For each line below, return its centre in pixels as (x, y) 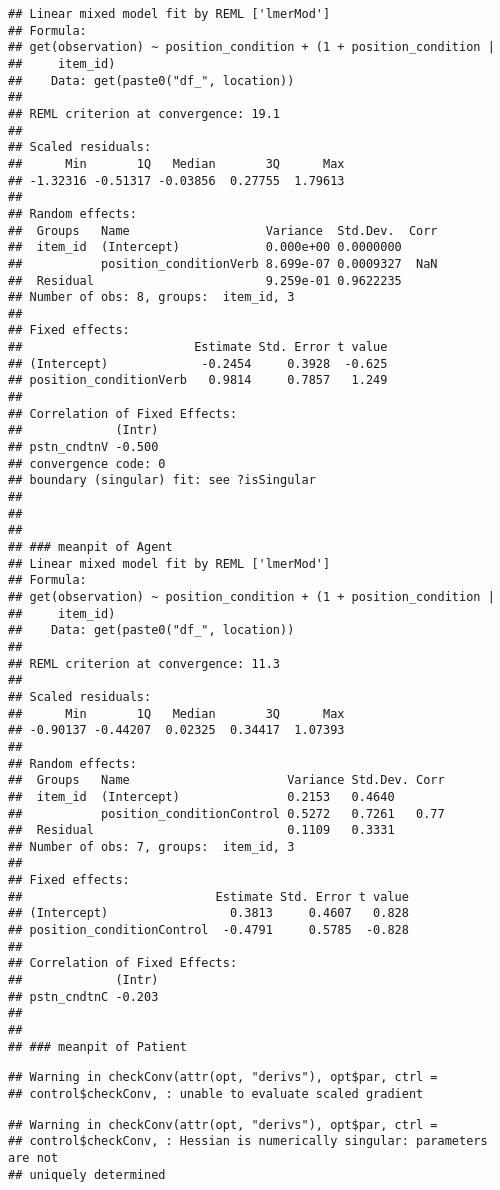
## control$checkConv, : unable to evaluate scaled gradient (216, 1094)
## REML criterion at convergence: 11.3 (144, 663)
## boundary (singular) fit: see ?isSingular (162, 480)
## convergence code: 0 (87, 463)
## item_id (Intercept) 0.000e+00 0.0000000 (205, 247)
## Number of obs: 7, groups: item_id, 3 (151, 846)
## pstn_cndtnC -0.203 (83, 996)
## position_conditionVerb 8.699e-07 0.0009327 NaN (223, 263)
